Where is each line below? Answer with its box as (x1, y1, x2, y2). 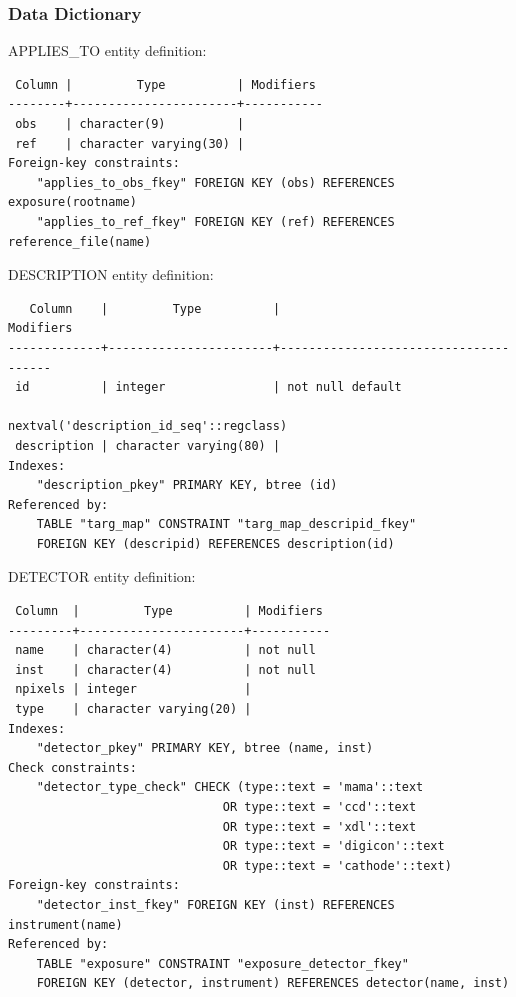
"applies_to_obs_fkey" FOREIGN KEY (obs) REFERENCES (36, 175, 395, 190)
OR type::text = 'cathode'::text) (222, 858, 452, 873)
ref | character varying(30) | (15, 136, 245, 151)
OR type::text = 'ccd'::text (222, 800, 417, 814)
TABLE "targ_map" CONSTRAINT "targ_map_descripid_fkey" (36, 517, 417, 532)
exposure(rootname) (8, 195, 137, 210)
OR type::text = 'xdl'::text (222, 819, 417, 834)
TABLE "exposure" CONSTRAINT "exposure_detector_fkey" (36, 956, 409, 971)
